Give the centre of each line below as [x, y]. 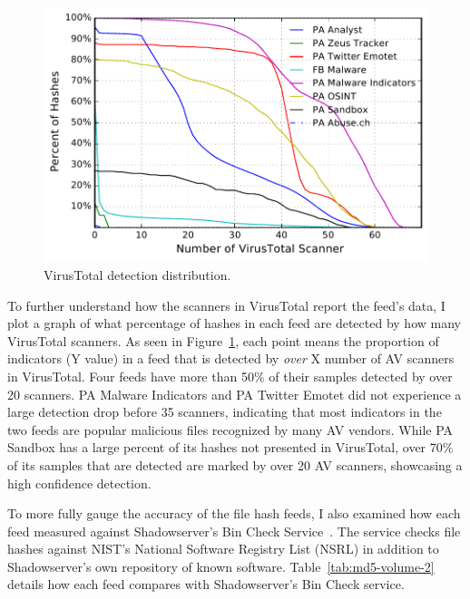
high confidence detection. [79, 483]
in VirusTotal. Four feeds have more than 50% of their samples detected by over [230, 376]
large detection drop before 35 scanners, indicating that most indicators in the [225, 412]
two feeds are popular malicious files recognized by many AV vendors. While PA [230, 429]
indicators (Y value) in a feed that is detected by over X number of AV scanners [231, 358]
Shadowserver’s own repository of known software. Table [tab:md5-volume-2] [221, 566]
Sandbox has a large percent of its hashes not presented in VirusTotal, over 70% [230, 447]
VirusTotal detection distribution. [137, 274]
